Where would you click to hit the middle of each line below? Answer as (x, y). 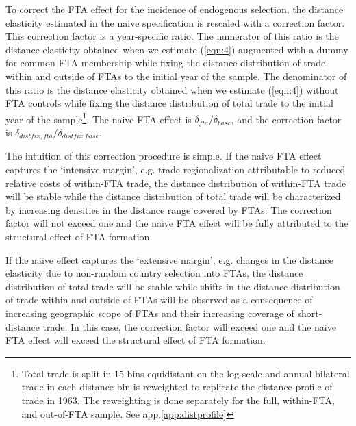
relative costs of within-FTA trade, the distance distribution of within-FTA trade (176, 183)
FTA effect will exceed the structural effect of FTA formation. (136, 340)
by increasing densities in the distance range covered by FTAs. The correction (169, 209)
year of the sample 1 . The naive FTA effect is (99, 118)
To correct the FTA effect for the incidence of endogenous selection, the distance (175, 9)
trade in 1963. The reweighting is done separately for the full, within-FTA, (178, 400)
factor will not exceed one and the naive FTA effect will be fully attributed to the (177, 223)
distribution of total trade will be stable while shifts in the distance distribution (173, 286)
